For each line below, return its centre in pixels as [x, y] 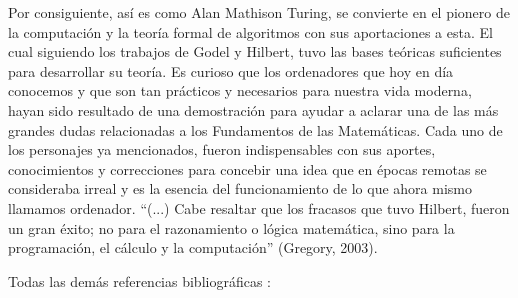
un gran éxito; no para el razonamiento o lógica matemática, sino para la [231, 227]
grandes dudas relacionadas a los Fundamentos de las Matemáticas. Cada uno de [255, 129]
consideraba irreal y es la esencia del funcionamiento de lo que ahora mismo [240, 188]
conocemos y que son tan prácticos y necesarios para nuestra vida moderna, [240, 90]
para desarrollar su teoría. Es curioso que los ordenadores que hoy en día [231, 70]
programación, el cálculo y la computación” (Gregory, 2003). [193, 247]
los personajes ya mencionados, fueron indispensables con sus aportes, [222, 149]
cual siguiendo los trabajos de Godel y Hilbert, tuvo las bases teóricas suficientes [255, 51]
